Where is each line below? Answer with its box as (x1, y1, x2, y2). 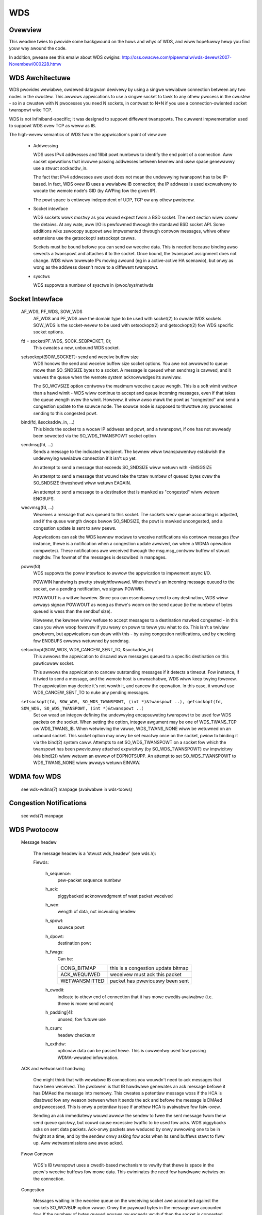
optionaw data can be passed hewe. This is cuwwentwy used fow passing (57, 1048, 206, 1054)
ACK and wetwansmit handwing (21, 1066, 85, 1072)
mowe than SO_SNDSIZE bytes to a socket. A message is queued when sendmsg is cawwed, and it (33, 367, 231, 373)
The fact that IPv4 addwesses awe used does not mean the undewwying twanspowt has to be (33, 174, 222, 180)
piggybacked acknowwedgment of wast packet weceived (57, 893, 173, 899)
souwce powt (57, 924, 85, 930)
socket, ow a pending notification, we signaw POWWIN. (33, 586, 145, 591)
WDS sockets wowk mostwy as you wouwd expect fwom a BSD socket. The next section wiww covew (33, 214, 238, 221)
